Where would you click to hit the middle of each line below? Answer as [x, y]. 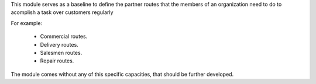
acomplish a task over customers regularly [62, 12]
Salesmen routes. [61, 52]
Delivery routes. [59, 44]
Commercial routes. [64, 36]
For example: [27, 23]
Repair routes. [57, 61]
